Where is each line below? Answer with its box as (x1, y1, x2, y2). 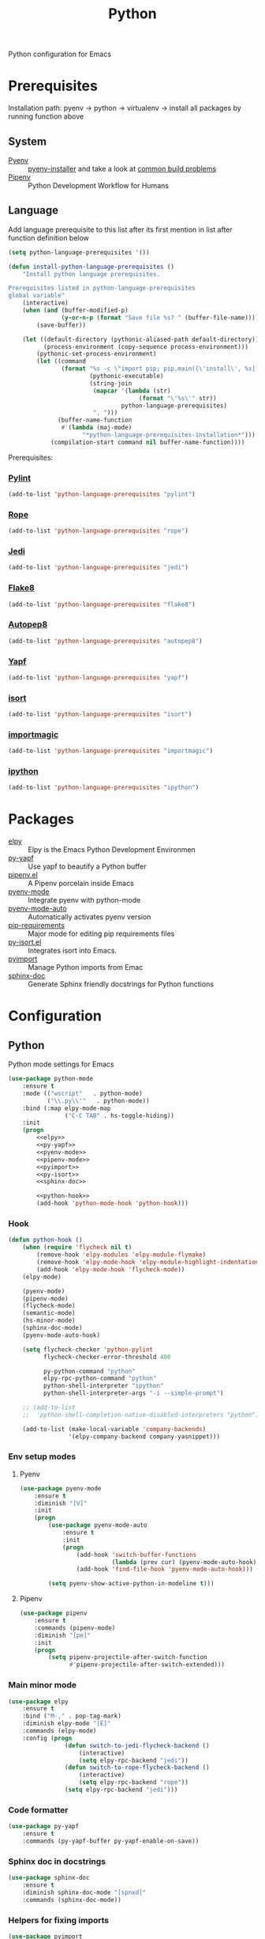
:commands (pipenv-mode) (34, 1623, 116, 1632)
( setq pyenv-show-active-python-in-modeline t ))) (48, 1580, 215, 1588)
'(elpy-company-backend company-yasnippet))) (68, 1433, 221, 1441)
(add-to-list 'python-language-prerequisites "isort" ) (8, 710, 192, 718)
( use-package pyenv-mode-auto (48, 1521, 147, 1529)
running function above (8, 112, 84, 121)
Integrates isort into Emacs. (28, 946, 117, 956)
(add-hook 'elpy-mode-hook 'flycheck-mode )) (36, 1265, 185, 1274)
